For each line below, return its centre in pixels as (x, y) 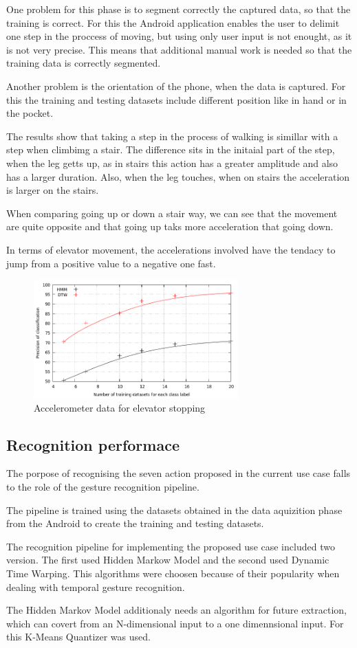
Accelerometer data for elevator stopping (120, 407)
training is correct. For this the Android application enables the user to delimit (173, 22)
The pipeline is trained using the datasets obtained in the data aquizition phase (174, 510)
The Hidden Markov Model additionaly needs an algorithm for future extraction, (177, 610)
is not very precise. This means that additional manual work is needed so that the (179, 49)
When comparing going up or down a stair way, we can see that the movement (172, 213)
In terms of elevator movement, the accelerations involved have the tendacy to (171, 249)
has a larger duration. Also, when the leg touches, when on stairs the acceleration (178, 176)
